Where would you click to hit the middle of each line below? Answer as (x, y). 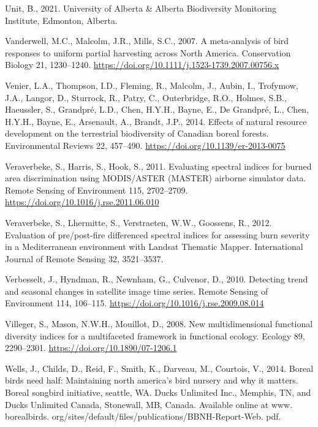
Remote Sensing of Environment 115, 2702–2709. (97, 190)
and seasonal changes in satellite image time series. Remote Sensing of (137, 291)
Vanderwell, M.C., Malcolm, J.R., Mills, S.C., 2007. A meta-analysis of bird (147, 41)
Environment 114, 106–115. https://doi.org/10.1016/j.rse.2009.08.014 (134, 303)
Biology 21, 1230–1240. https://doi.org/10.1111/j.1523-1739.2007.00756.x (142, 65)
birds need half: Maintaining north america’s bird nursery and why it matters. (152, 380)
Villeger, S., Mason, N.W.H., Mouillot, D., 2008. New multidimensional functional (159, 324)
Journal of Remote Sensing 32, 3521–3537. (84, 258)
